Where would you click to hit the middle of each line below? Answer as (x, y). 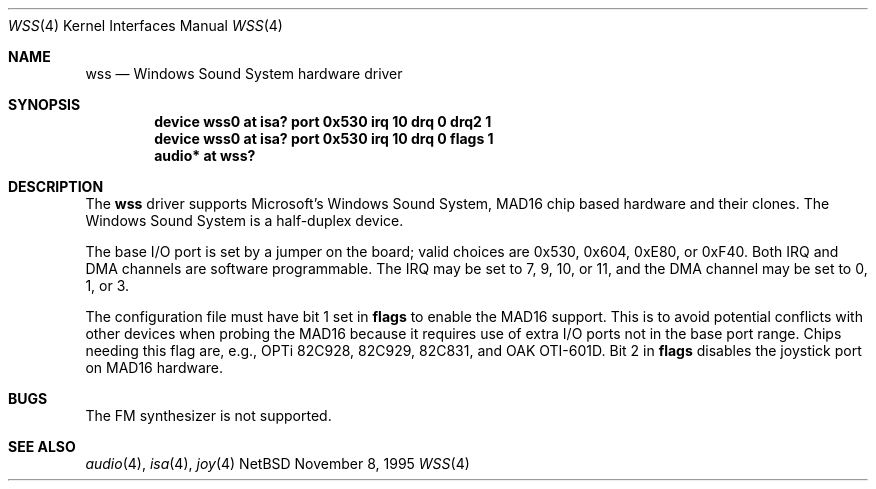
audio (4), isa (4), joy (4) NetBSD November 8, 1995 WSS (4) (277, 463)
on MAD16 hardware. (154, 367)
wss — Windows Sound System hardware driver (244, 73)
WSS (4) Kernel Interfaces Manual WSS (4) (145, 25)
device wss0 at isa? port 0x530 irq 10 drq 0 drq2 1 (323, 121)
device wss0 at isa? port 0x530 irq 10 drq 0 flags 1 (324, 138)
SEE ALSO (42, 446)
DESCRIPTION (56, 186)
